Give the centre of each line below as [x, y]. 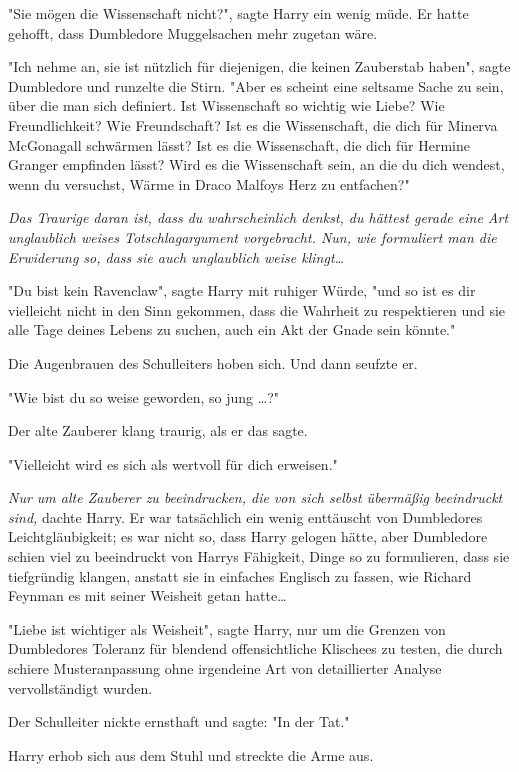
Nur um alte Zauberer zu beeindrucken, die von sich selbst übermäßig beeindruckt [255, 497]
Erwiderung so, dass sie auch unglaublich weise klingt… [176, 256]
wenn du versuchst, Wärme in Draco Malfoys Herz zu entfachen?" [209, 183]
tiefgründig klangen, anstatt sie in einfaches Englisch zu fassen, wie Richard [240, 575]
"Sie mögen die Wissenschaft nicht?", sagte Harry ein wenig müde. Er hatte [238, 13]
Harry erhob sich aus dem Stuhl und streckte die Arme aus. [191, 754]
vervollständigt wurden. [80, 687]
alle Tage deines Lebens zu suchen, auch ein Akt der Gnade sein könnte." [232, 329]
